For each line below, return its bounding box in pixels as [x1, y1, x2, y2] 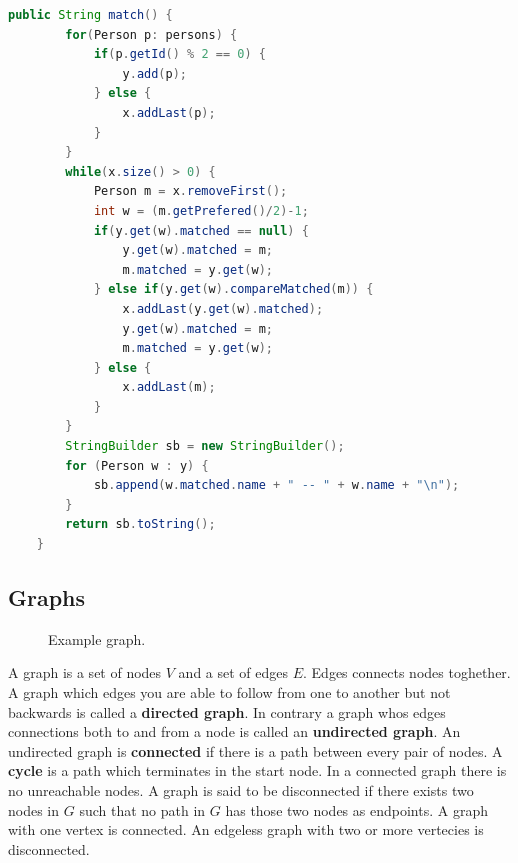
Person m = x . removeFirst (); [93, 184, 288, 199]
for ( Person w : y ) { [65, 458, 209, 473]
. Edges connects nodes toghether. [303, 662, 511, 683]
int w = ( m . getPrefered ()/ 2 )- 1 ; [93, 203, 309, 218]
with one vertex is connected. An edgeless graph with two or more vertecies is [8, 819, 484, 840]
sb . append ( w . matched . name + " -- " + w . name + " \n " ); [93, 478, 460, 493]
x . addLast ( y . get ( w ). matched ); [122, 301, 324, 316]
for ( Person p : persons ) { [65, 27, 238, 42]
